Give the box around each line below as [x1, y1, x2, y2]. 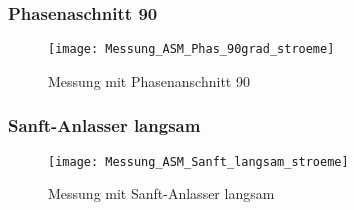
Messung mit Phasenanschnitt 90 [48, 70, 250, 91]
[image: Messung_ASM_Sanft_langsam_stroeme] [48, 154, 349, 169]
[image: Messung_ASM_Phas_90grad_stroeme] [48, 42, 335, 57]
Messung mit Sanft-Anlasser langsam [48, 183, 275, 204]
